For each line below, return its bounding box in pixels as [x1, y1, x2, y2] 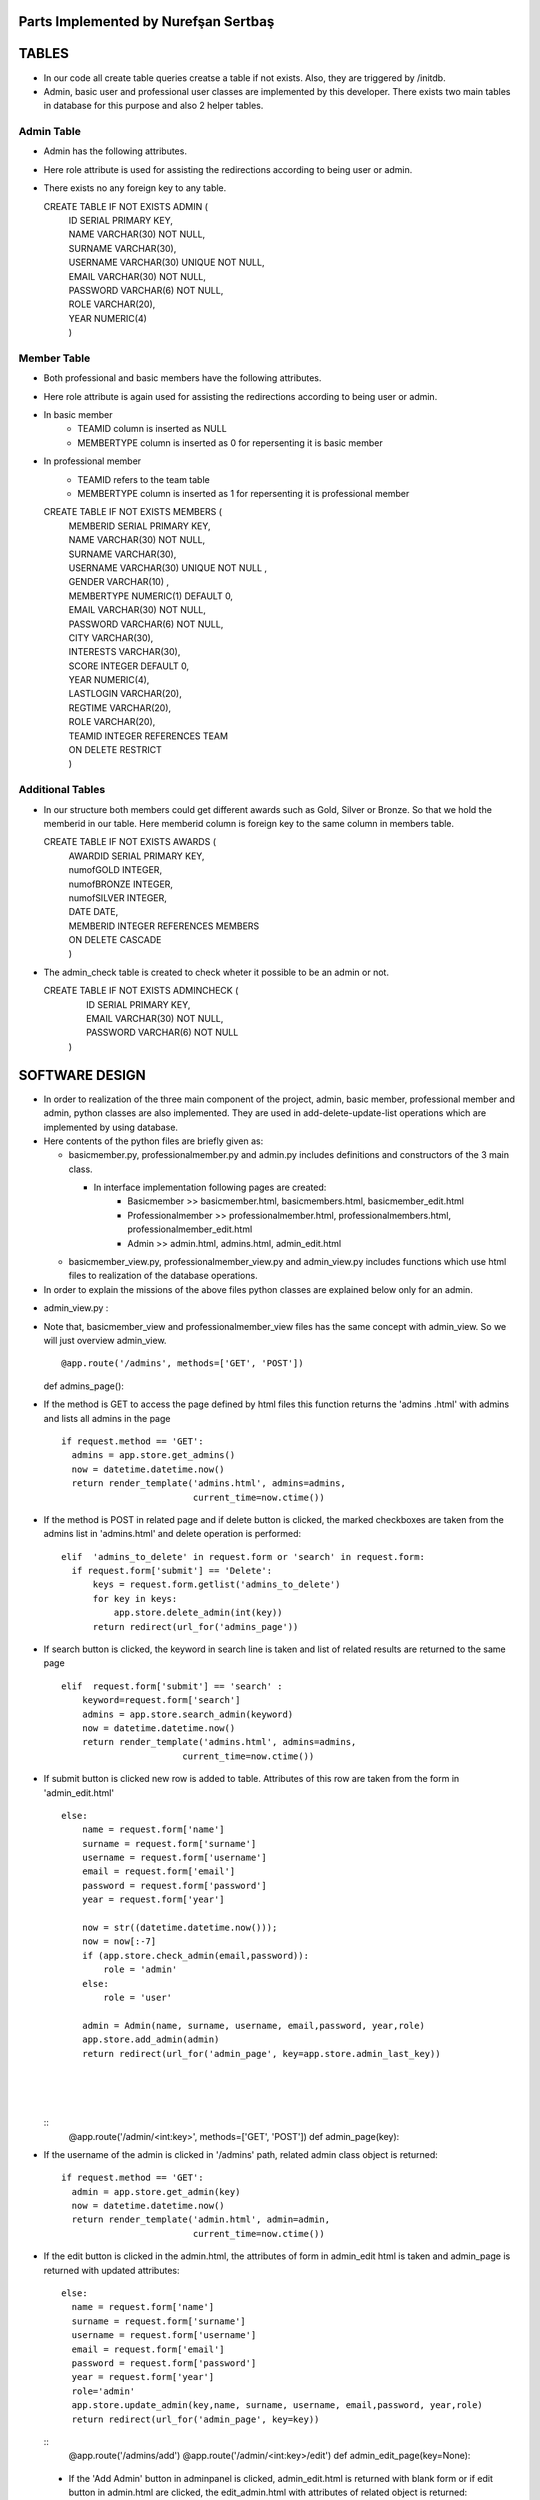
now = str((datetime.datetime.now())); [81, 1922, 278, 1934]
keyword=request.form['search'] [81, 1695, 241, 1706]
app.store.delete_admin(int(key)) [113, 1607, 284, 1619]
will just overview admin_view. [43, 1334, 167, 1346]
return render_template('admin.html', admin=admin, [71, 2214, 330, 2225]
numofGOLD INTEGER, [68, 864, 163, 876]
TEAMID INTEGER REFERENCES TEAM [68, 730, 229, 742]
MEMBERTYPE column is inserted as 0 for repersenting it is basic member [77, 436, 384, 449]
